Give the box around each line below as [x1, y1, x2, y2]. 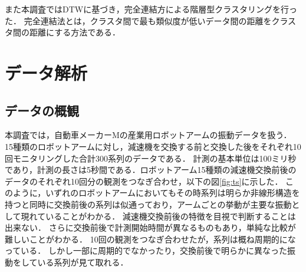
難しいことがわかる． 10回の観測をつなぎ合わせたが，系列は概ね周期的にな [5, 232, 296, 245]
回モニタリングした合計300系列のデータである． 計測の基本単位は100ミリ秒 [5, 152, 297, 164]
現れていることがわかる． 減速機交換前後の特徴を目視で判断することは [21, 209, 296, 222]
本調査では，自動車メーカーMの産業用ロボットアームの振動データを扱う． [5, 129, 292, 141]
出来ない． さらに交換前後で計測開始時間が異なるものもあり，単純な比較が [5, 221, 296, 234]
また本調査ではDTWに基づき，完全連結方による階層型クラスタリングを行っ [5, 3, 298, 15]
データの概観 [5, 101, 79, 119]
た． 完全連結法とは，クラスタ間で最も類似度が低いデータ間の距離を [5, 14, 272, 27]
